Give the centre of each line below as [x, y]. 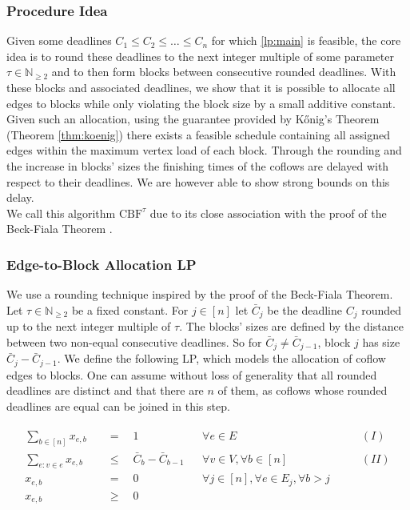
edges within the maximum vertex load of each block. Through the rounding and [204, 150]
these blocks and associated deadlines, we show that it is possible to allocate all [201, 87]
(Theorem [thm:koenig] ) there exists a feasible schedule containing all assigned [199, 134]
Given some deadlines [59, 40]
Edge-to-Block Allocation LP [102, 264]
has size [381, 341]
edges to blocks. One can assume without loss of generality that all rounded [192, 374]
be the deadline [305, 309]
